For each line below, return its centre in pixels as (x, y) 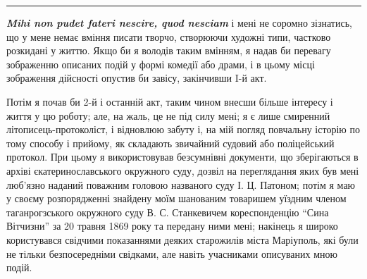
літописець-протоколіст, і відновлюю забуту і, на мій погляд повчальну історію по (183, 129)
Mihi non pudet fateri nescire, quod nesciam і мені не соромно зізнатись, (179, 23)
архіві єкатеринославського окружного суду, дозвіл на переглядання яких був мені (183, 170)
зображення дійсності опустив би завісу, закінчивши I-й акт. (137, 78)
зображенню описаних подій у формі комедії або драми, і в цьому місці (161, 64)
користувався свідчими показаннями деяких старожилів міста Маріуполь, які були (182, 239)
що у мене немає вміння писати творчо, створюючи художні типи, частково (169, 36)
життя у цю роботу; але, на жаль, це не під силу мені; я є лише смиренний (168, 115)
